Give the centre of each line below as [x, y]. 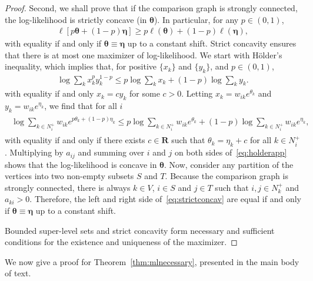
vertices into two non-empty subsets [69, 176]
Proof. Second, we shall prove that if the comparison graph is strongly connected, [151, 8]
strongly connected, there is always [68, 187]
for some [145, 93]
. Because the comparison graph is [227, 176]
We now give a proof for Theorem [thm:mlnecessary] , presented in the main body [152, 261]
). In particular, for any [196, 19]
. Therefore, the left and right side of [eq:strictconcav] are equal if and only [165, 199]
